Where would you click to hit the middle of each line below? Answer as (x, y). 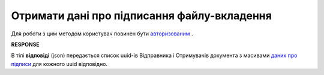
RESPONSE (25, 44)
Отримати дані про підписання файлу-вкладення (142, 16)
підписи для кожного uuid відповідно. (59, 64)
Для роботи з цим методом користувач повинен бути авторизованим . (102, 34)
